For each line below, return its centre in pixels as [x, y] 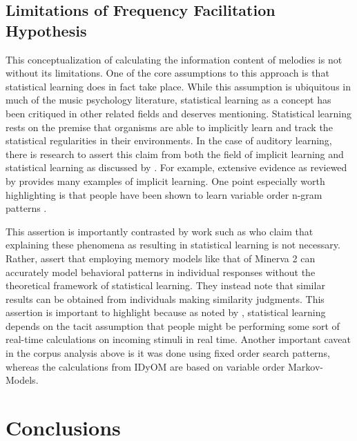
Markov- [305, 366]
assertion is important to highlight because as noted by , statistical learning [166, 312]
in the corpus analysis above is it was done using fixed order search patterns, [168, 353]
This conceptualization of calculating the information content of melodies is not [174, 59]
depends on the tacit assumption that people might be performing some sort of [173, 325]
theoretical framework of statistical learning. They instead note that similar [165, 285]
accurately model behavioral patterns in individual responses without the [161, 272]
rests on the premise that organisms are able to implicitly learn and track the [169, 127]
